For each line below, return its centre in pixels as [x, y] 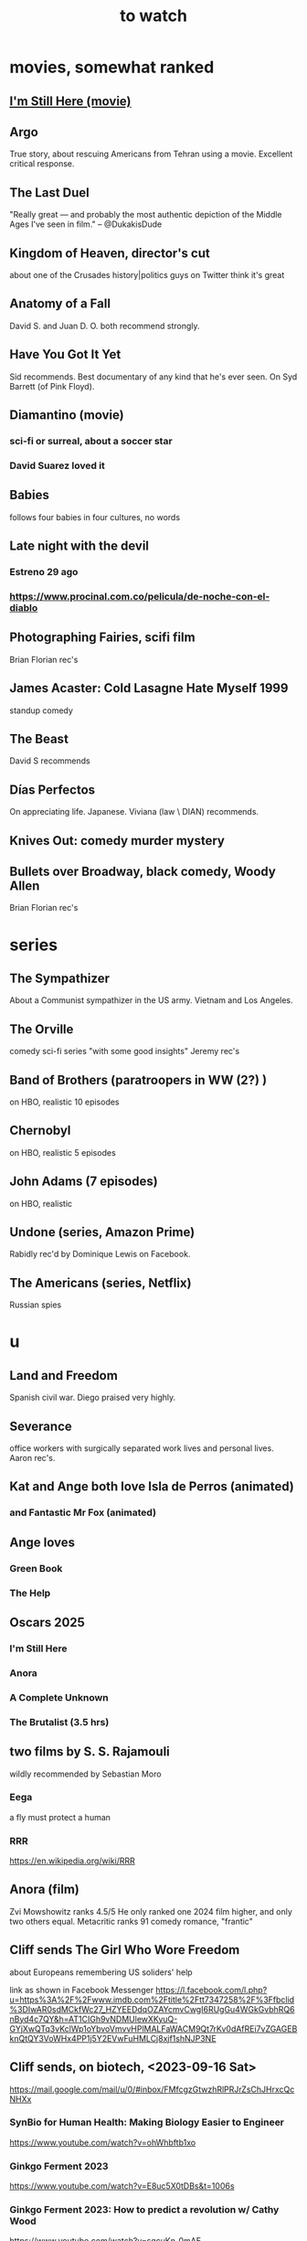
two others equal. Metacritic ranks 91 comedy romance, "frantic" [131, 1921]
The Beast [39, 738]
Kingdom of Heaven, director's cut [110, 253]
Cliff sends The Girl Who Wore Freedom [125, 1950]
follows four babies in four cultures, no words [95, 517]
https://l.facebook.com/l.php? [211, 1990]
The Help [30, 1593]
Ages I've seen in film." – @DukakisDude [86, 224]
